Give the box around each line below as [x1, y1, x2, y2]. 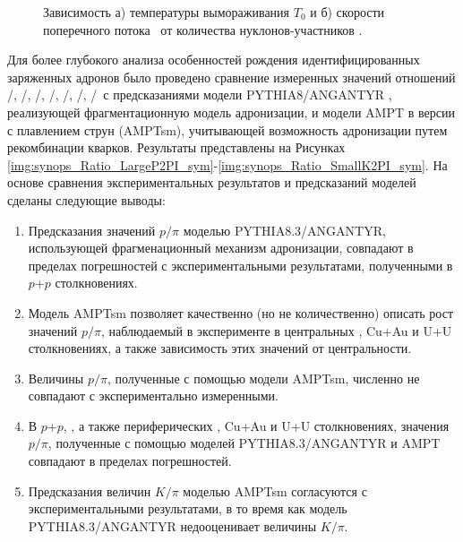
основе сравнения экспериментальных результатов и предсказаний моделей [7, 173, 416, 192]
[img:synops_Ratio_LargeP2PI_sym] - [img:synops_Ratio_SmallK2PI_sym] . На [7, 155, 448, 174]
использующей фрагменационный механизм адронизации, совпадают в [28, 238, 414, 257]
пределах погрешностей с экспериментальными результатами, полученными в [28, 255, 453, 274]
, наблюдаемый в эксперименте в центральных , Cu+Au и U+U [100, 321, 452, 340]
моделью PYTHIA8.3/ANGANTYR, [183, 220, 386, 239]
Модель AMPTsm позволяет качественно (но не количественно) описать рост [28, 303, 454, 322]
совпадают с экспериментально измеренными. [28, 386, 279, 405]
